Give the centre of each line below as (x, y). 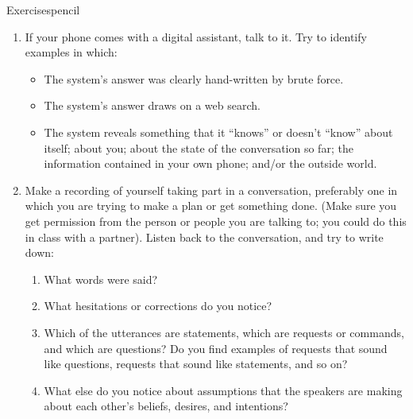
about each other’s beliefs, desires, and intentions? (166, 406)
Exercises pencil (43, 10)
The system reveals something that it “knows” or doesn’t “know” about (218, 132)
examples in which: (71, 52)
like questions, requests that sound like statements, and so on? (196, 364)
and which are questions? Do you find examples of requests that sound (216, 348)
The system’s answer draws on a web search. (152, 105)
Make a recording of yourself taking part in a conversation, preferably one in (211, 190)
